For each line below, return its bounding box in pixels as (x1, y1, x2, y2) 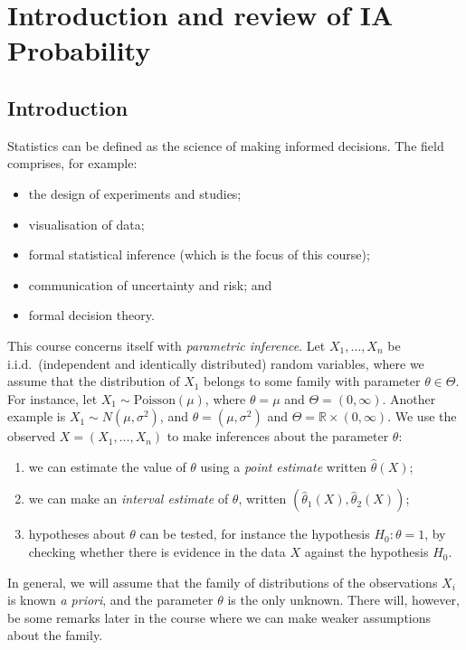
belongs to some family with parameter (204, 372, 421, 391)
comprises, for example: (7, 154, 138, 173)
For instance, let (7, 389, 98, 408)
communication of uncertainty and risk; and (28, 275, 272, 294)
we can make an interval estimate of (28, 489, 229, 508)
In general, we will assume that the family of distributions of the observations (7, 572, 438, 591)
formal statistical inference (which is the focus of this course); (28, 245, 370, 264)
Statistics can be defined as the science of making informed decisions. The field (7, 136, 444, 155)
